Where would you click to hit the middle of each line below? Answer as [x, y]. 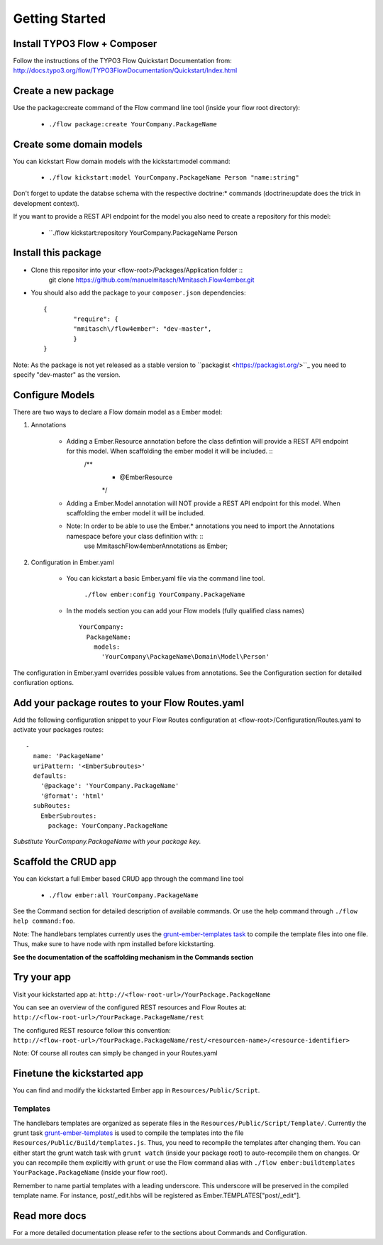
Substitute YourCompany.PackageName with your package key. [107, 842]
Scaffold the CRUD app [65, 862]
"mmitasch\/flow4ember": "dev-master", [143, 329]
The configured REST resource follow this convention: [92, 1030]
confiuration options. [44, 683]
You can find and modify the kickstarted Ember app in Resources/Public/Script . [137, 1090]
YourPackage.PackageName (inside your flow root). [90, 1173]
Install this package [57, 253]
